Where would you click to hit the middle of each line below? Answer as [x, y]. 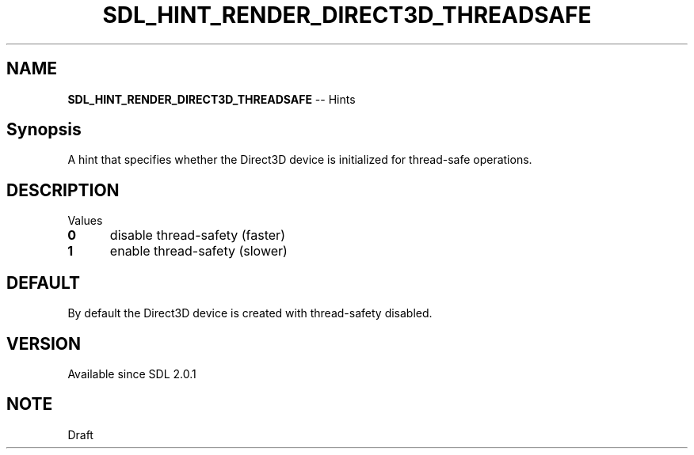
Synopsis [44, 130]
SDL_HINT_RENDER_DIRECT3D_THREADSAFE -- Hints [212, 99]
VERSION [44, 343]
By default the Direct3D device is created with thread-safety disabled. [250, 313]
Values [85, 221]
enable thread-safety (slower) [198, 251]
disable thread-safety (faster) [197, 235]
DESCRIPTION [63, 190]
